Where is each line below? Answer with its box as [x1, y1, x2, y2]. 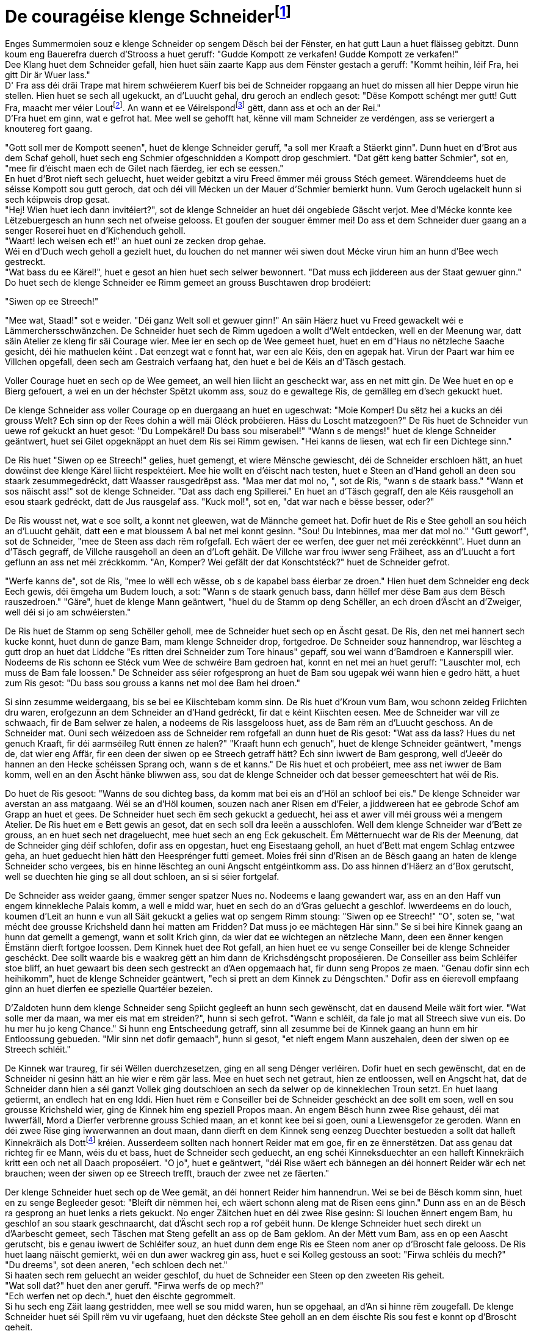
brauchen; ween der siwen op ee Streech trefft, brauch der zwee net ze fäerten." [5, 1168, 330, 1179]
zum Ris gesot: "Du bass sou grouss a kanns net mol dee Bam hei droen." [5, 677, 300, 688]
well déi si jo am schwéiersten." [5, 606, 131, 617]
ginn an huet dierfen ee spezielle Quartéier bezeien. [5, 983, 213, 994]
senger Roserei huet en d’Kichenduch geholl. [5, 225, 186, 236]
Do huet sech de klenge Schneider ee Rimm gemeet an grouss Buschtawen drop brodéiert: [5, 277, 371, 288]
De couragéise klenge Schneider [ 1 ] [5, 2, 292, 27]
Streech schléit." [5, 1043, 71, 1054]
